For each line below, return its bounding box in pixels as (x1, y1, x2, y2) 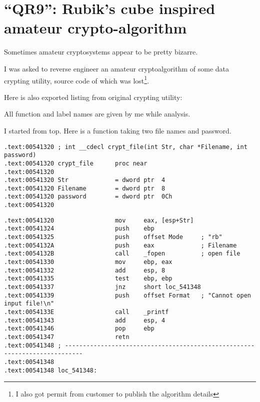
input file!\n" (4, 300, 54, 307)
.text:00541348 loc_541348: (4, 366, 97, 374)
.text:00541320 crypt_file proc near (4, 159, 147, 167)
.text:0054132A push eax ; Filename (4, 241, 237, 249)
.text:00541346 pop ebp (4, 325, 154, 332)
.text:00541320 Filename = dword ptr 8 (4, 184, 165, 192)
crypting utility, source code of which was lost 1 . (4, 73, 149, 85)
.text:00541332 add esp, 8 (4, 266, 165, 274)
